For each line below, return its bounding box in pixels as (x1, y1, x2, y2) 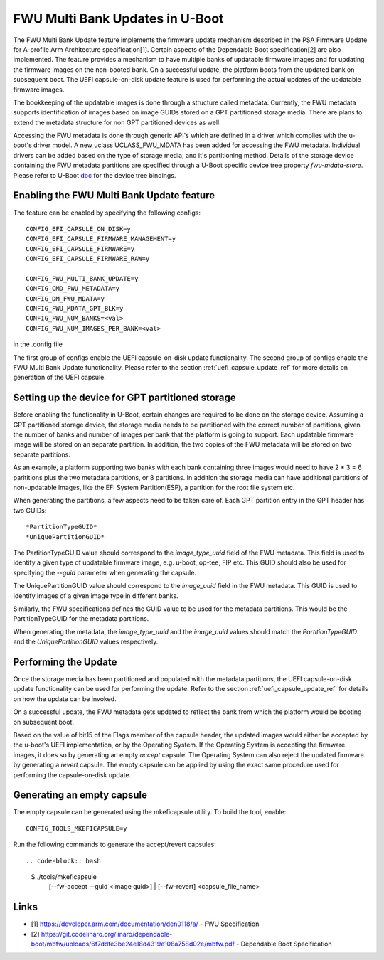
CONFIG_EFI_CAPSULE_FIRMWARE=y (26, 245, 135, 252)
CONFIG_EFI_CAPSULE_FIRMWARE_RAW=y (26, 255, 150, 263)
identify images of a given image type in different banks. (13, 591, 178, 600)
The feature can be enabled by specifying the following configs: (13, 208, 201, 217)
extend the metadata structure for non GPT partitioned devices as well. (13, 118, 221, 127)
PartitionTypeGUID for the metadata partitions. (13, 614, 149, 623)
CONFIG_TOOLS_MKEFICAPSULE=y (26, 824, 127, 832)
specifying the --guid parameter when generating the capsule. (13, 568, 197, 577)
